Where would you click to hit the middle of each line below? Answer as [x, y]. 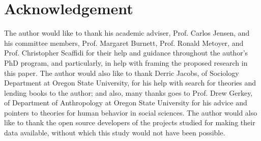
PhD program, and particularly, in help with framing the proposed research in [126, 62]
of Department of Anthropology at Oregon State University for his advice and [126, 103]
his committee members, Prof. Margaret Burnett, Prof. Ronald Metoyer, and [124, 43]
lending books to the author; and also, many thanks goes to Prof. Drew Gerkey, [128, 92]
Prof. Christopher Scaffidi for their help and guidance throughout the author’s [126, 53]
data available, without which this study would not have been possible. [115, 133]
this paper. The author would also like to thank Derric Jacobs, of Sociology [122, 73]
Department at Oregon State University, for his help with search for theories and [130, 83]
